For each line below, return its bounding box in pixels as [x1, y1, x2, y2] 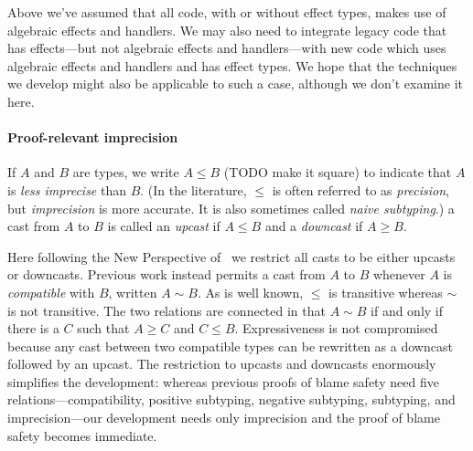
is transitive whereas [328, 282, 443, 301]
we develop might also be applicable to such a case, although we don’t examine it [7, 74, 463, 93]
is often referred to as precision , [272, 180, 449, 199]
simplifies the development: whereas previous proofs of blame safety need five [7, 372, 439, 391]
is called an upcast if [107, 216, 220, 236]
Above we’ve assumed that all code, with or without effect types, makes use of [7, 3, 446, 21]
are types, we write [72, 163, 179, 182]
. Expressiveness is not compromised [234, 319, 438, 338]
